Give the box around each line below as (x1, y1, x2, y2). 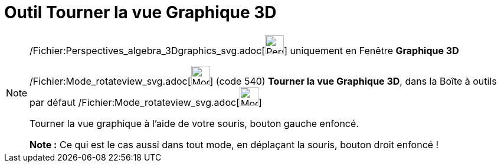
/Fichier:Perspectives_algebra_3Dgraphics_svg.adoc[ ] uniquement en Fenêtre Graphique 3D (30, 44, 459, 56)
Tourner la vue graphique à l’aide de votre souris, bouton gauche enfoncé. (30, 117, 359, 129)
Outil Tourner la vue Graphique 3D (4, 2, 277, 22)
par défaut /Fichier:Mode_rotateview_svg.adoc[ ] (30, 96, 262, 108)
